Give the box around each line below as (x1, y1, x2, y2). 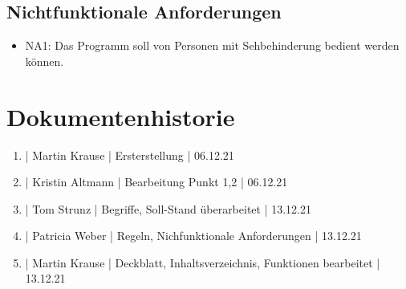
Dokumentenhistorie (6, 100, 235, 132)
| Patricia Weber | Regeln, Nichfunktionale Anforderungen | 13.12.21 (25, 227, 362, 244)
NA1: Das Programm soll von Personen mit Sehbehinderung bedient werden (25, 37, 400, 54)
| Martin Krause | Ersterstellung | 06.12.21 (25, 146, 234, 163)
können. (25, 52, 64, 69)
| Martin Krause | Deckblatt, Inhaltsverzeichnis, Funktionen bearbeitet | (25, 254, 380, 271)
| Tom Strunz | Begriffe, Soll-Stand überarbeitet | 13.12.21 (25, 200, 312, 217)
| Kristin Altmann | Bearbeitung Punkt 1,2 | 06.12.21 (25, 173, 288, 190)
